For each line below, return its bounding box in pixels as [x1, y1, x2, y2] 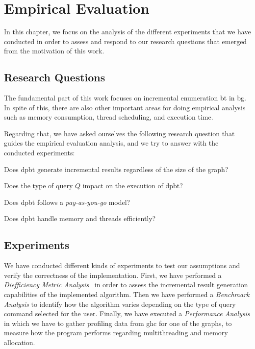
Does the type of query [4, 180, 73, 191]
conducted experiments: [4, 148, 75, 158]
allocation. [4, 337, 35, 347]
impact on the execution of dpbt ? [82, 180, 183, 191]
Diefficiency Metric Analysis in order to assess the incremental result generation [4, 279, 248, 290]
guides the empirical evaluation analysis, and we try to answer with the [4, 138, 219, 148]
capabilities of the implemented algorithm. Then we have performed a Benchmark [4, 289, 250, 299]
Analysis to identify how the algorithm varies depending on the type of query [4, 299, 236, 309]
